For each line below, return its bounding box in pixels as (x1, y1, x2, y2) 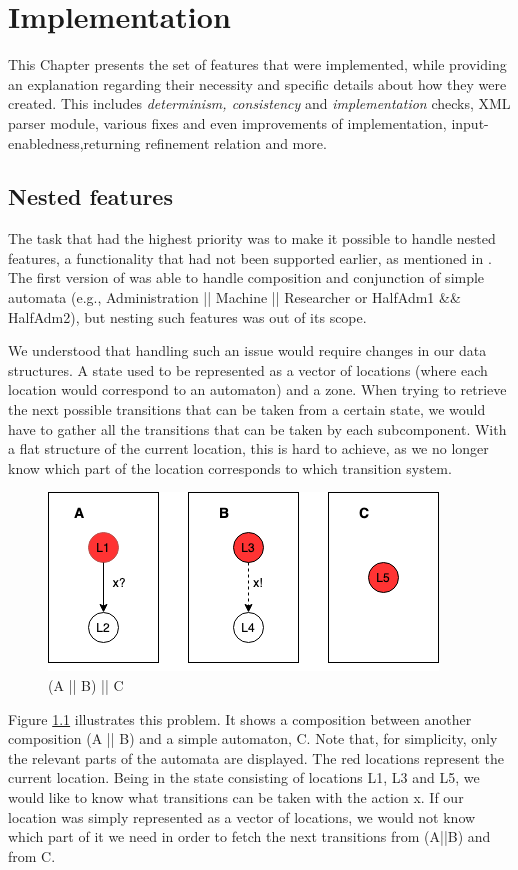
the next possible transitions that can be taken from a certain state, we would (8, 399, 486, 420)
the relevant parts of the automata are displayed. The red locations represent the (8, 747, 504, 768)
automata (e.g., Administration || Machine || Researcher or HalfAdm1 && (8, 287, 461, 308)
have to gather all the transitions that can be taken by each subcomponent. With (8, 418, 507, 439)
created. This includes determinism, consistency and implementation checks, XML (8, 93, 511, 114)
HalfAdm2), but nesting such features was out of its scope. (8, 306, 367, 327)
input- (451, 112, 489, 133)
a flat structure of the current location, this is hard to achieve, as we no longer (8, 438, 489, 459)
